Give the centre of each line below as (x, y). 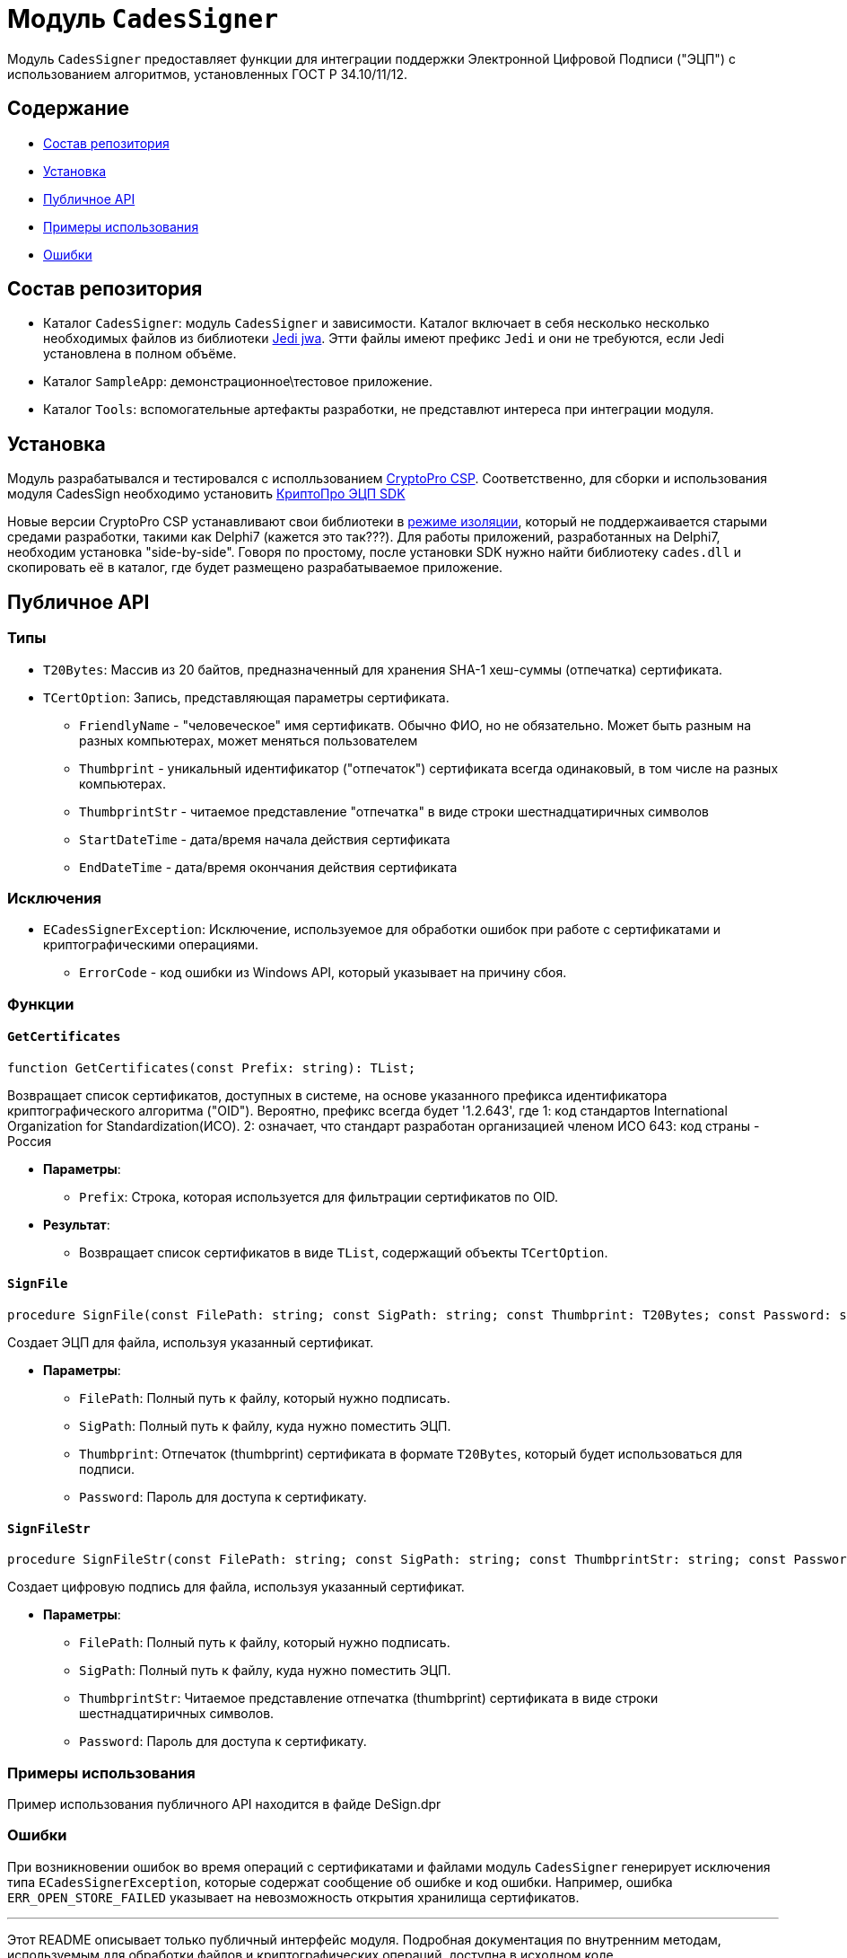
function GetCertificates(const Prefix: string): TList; (212, 1067)
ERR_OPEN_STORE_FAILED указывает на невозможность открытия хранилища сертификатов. (293, 1897)
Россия (30, 1141)
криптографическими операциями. (151, 945)
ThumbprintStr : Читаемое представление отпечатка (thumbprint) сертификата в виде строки (369, 1698)
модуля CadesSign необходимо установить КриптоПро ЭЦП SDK (206, 494)
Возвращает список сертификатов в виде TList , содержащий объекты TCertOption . (344, 1252)
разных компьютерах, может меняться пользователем (249, 740)
